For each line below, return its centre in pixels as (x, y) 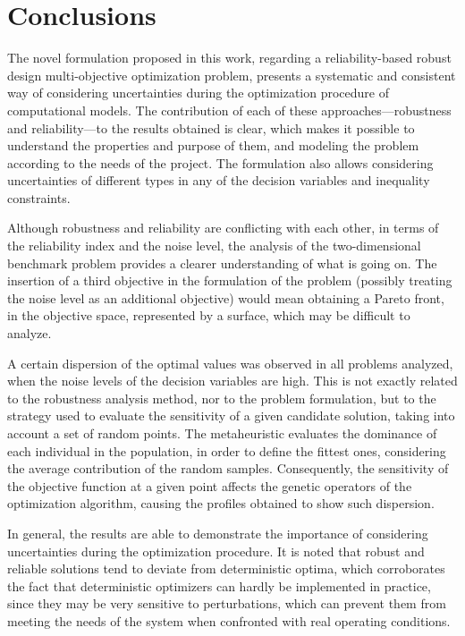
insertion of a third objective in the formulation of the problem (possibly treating (230, 280)
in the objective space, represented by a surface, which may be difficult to (209, 315)
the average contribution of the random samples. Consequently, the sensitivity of (228, 468)
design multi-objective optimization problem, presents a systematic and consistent (232, 75)
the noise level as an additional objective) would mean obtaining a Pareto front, (226, 297)
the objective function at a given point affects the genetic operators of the (210, 485)
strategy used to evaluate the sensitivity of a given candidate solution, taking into (231, 416)
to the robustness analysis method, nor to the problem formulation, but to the (222, 398)
